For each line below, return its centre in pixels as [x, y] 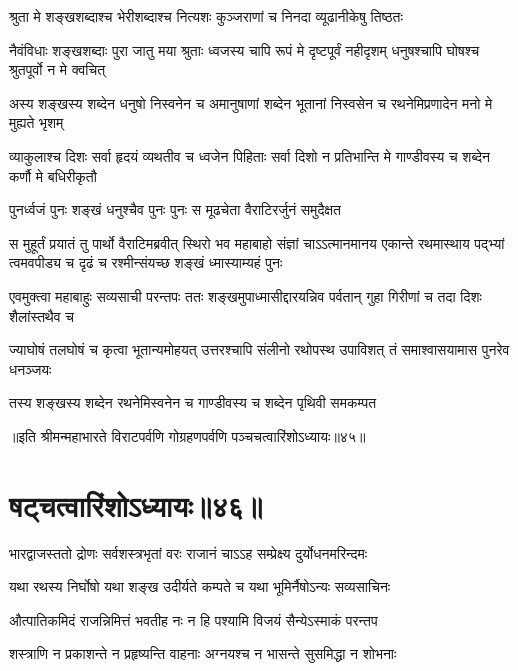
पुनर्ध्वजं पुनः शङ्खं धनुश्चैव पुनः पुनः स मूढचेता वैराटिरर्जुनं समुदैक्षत [175, 209]
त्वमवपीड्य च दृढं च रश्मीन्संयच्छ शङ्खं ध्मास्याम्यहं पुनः [146, 262]
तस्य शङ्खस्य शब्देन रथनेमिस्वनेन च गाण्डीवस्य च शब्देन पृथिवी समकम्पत [193, 402]
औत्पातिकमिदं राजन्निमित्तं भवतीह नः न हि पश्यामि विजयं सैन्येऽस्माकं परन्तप [193, 619]
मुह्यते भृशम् [36, 122]
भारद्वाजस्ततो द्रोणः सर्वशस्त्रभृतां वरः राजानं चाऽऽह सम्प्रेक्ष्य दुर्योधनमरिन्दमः [188, 552]
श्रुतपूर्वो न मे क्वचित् [57, 69]
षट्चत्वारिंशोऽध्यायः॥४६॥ [136, 504]
